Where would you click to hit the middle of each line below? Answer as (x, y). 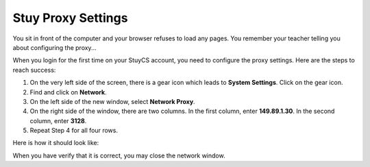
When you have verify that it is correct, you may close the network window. (119, 155)
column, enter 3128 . (58, 120)
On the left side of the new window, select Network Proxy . (112, 101)
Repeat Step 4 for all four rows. (74, 131)
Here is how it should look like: (56, 143)
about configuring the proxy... (54, 47)
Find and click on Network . (68, 92)
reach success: (34, 70)
